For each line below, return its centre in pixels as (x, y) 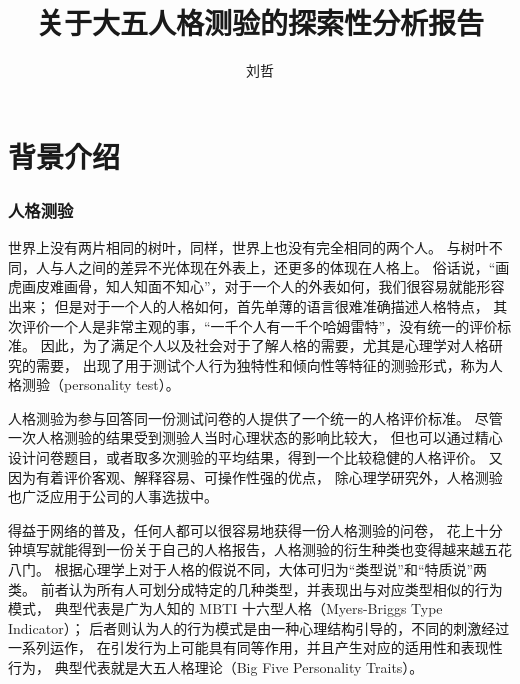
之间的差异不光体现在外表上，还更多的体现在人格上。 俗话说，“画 (293, 266)
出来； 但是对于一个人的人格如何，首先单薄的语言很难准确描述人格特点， (248, 305)
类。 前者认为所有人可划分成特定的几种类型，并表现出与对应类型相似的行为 (255, 588)
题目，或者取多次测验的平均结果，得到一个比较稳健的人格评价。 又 (283, 457)
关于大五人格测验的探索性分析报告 (259, 22)
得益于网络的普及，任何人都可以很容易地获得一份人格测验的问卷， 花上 (241, 529)
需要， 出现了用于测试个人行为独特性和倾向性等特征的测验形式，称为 (262, 364)
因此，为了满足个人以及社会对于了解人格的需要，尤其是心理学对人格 (264, 345)
